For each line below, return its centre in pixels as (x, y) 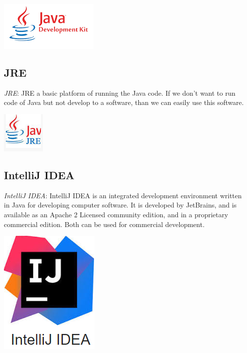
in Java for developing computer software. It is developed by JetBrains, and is (120, 205)
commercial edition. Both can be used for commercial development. (104, 224)
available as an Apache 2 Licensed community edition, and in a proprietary (116, 214)
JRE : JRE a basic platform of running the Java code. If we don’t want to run (120, 93)
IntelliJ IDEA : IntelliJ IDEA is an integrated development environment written (123, 195)
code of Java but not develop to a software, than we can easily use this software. (124, 102)
